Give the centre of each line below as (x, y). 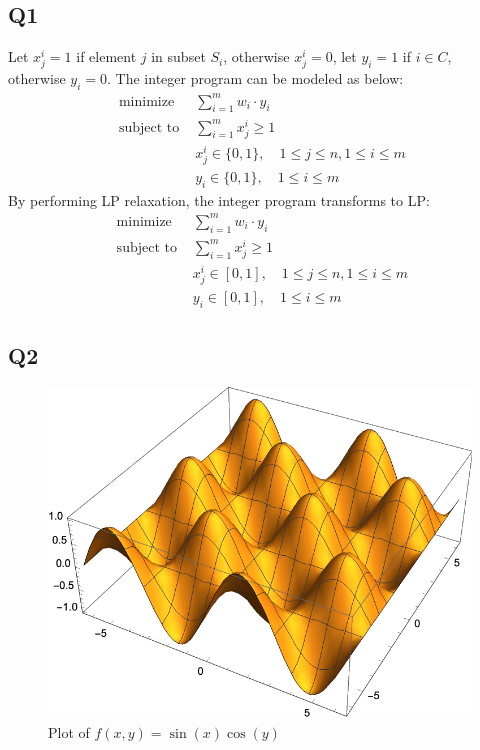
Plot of (69, 732)
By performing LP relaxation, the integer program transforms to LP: (219, 199)
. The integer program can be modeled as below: (255, 78)
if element (106, 56)
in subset (178, 56)
